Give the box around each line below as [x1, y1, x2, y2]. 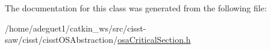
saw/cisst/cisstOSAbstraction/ [5, 33, 118, 46]
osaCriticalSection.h [117, 33, 191, 46]
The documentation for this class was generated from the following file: [5, 2, 267, 14]
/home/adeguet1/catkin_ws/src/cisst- [5, 21, 146, 34]
